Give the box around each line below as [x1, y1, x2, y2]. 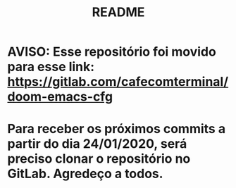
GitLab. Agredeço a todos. [7, 166, 163, 182]
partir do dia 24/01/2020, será [7, 136, 187, 152]
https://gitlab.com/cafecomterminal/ [7, 74, 229, 90]
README [92, 4, 145, 20]
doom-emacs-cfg [7, 89, 113, 105]
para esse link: [7, 59, 95, 75]
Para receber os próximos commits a [7, 121, 226, 137]
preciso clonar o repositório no [7, 151, 191, 167]
